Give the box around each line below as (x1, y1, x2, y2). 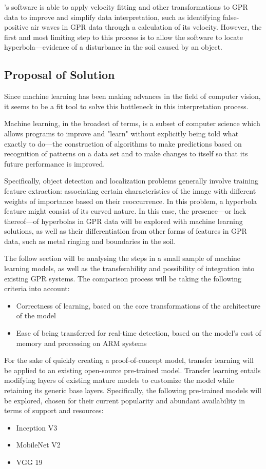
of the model (16, 310, 56, 321)
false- (222, 11, 239, 22)
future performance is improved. (4, 158, 105, 169)
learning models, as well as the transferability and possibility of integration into (4, 263, 255, 274)
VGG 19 (16, 456, 43, 467)
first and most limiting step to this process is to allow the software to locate (4, 31, 243, 42)
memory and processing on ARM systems (16, 337, 147, 348)
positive (4, 22, 29, 32)
